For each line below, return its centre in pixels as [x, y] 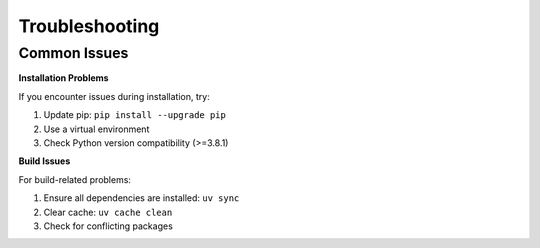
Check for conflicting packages [108, 226]
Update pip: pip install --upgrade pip [135, 115]
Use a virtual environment [96, 129]
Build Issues [44, 161]
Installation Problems [63, 78]
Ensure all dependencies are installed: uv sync [141, 198]
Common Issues [73, 53]
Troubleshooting [89, 26]
